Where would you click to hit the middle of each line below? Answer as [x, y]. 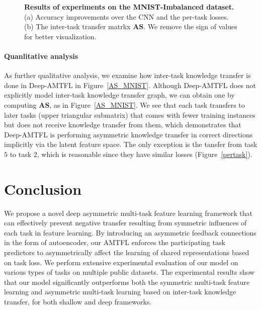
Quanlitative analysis [41, 56]
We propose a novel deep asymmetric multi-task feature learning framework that [128, 213]
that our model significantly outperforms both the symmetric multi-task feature [127, 282]
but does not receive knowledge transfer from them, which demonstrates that [123, 125]
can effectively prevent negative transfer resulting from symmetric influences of [125, 223]
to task [21, 154]
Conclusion [43, 188]
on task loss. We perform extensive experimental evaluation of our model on [121, 262]
